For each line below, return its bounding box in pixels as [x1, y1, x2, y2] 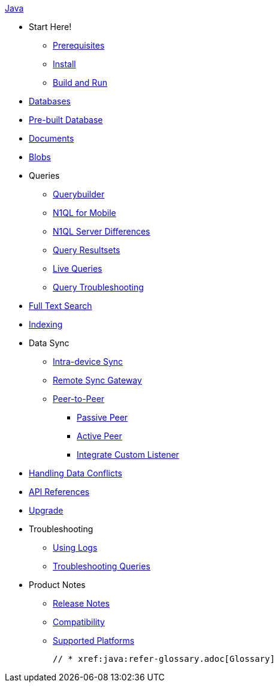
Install [53, 59, 76, 69]
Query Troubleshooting [53, 282, 144, 292]
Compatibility [53, 617, 105, 627]
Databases [29, 96, 71, 106]
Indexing [29, 319, 63, 329]
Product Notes [29, 580, 86, 590]
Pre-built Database [29, 115, 103, 125]
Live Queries [53, 263, 102, 274]
